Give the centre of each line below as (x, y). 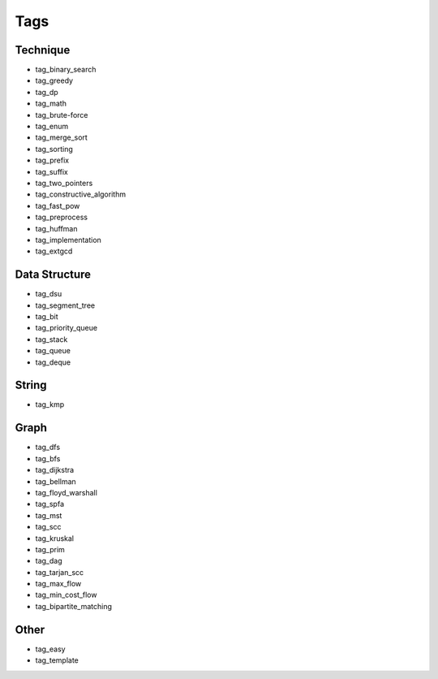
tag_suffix (52, 171)
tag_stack (52, 339)
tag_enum (52, 127)
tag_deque (53, 362)
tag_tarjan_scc (60, 572)
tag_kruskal (55, 538)
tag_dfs (48, 448)
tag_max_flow (58, 584)
